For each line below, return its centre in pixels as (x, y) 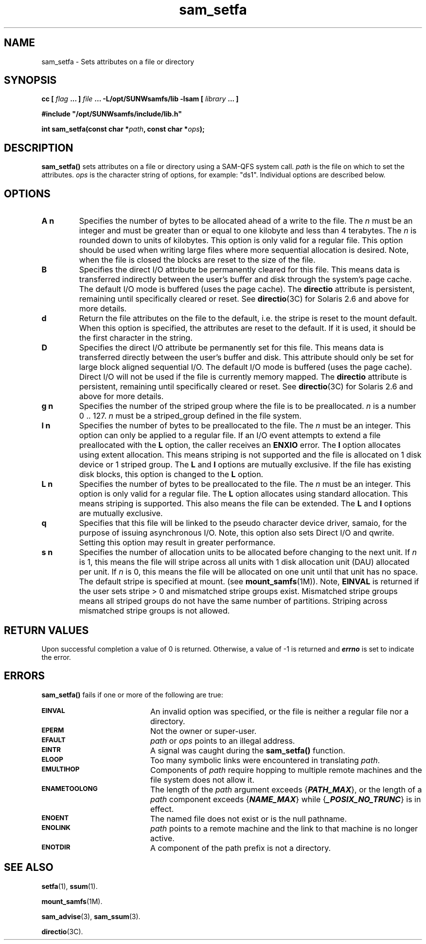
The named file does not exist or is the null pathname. (248, 819)
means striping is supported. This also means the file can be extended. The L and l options (245, 504)
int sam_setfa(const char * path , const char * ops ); (123, 129)
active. (162, 838)
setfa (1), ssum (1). (70, 886)
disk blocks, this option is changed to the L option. (171, 474)
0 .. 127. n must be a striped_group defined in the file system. (190, 416)
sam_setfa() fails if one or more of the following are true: (132, 694)
